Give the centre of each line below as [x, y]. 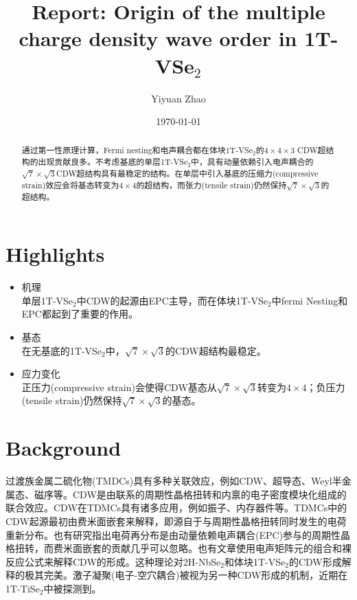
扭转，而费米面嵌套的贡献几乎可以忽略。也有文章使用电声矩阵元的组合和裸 [183, 548]
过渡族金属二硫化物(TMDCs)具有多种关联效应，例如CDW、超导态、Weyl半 [174, 481]
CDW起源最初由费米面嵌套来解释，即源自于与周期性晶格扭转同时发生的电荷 [176, 521]
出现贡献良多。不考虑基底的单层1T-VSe [113, 162]
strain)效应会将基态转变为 [70, 185]
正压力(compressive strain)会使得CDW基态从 [119, 387]
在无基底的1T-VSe [62, 350]
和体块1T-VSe [255, 561]
